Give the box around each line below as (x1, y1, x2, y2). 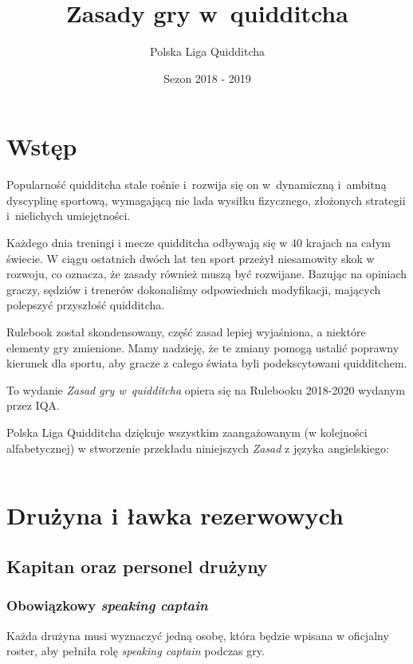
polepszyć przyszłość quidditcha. (6, 297, 165, 313)
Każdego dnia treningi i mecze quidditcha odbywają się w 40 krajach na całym (6, 234, 391, 251)
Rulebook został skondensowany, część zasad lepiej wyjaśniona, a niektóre (6, 324, 366, 340)
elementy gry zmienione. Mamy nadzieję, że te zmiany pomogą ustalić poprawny (6, 339, 399, 356)
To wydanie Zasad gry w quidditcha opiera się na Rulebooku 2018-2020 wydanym (6, 381, 405, 398)
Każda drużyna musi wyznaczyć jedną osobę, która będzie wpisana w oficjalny (6, 627, 389, 643)
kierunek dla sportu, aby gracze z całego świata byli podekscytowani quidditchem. (6, 355, 407, 371)
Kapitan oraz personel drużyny (6, 553, 268, 578)
